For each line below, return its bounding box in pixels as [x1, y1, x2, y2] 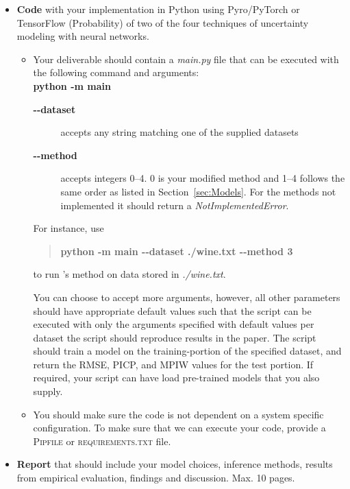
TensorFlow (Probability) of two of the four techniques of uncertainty [16, 15, 309, 29]
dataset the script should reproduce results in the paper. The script [33, 330, 316, 344]
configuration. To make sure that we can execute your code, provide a [33, 420, 326, 435]
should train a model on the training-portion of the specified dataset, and [33, 344, 342, 358]
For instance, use [33, 221, 104, 235]
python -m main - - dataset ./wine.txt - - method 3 [60, 243, 293, 258]
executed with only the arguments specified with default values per [33, 317, 314, 331]
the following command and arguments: [33, 65, 199, 80]
